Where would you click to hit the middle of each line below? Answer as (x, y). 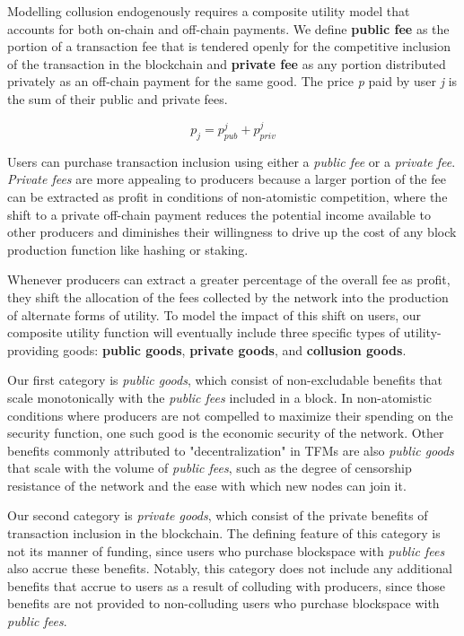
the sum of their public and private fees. (118, 98)
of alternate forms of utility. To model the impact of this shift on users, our (214, 314)
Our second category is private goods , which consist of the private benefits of (218, 515)
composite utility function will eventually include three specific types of (204, 332)
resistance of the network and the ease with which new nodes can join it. (207, 485)
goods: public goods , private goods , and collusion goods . (235, 349)
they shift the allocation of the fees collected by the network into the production (228, 296)
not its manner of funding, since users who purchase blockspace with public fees (226, 550)
